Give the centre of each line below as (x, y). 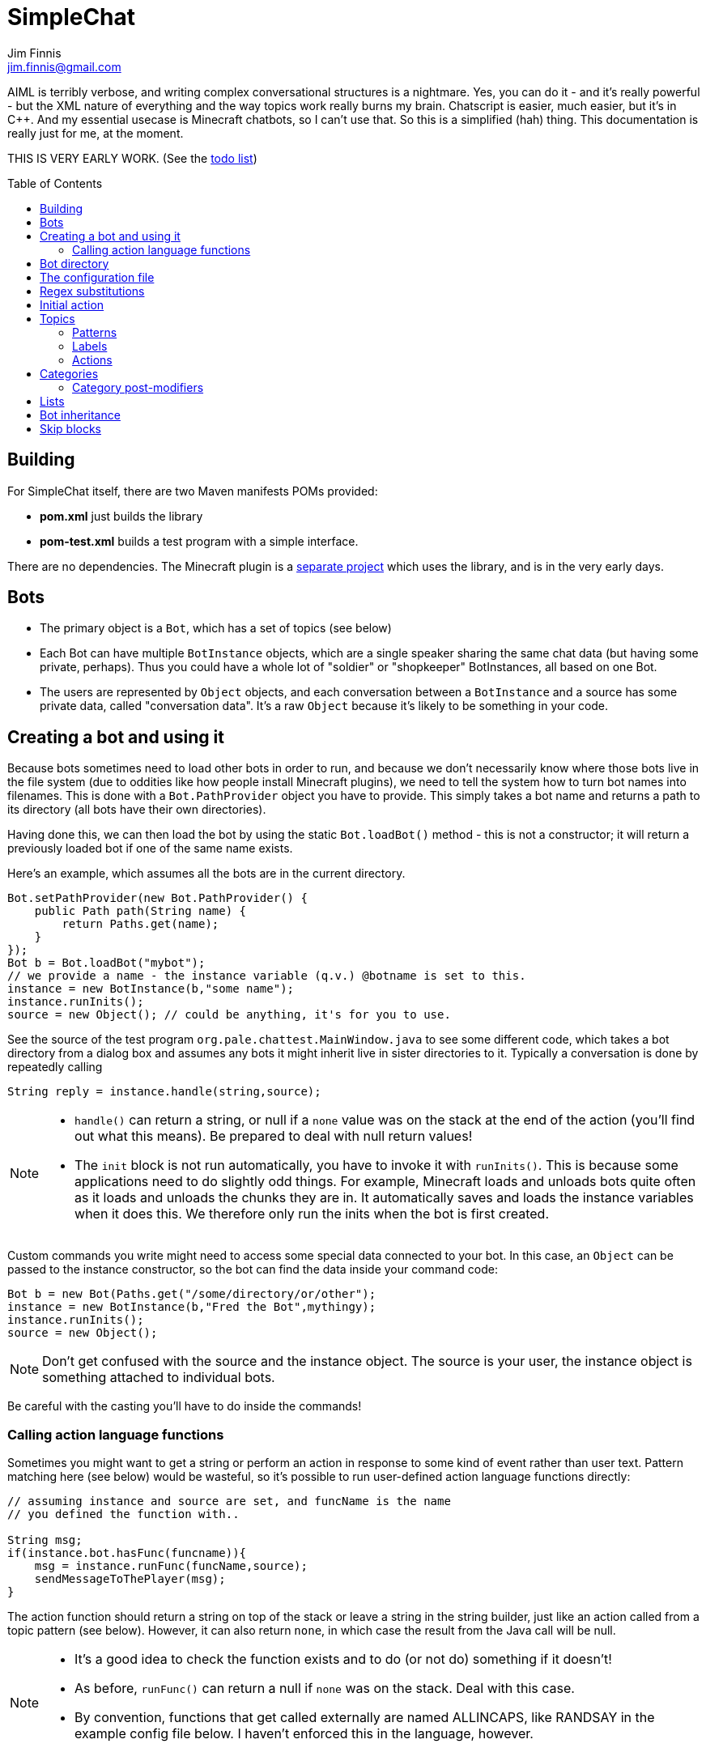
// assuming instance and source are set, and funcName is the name (229, 1501)
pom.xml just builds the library (121, 516)
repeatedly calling (55, 1067)
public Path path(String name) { (140, 911)
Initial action (72, 304)
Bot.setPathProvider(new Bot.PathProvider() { (157, 898)
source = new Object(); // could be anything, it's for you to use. (229, 1015)
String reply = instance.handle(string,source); (164, 1092)
